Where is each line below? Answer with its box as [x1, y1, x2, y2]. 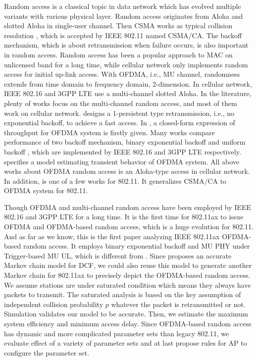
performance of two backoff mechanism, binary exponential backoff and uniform [4, 137, 246, 147]
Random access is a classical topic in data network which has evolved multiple [4, 1, 241, 11]
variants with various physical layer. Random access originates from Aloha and [4, 10, 243, 21]
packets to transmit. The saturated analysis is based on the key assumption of [4, 289, 241, 300]
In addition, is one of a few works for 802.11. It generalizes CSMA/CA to [4, 175, 227, 186]
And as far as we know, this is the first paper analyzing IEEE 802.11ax [4, 231, 220, 241]
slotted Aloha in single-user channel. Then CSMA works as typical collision [4, 20, 232, 31]
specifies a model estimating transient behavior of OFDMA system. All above [4, 156, 239, 166]
